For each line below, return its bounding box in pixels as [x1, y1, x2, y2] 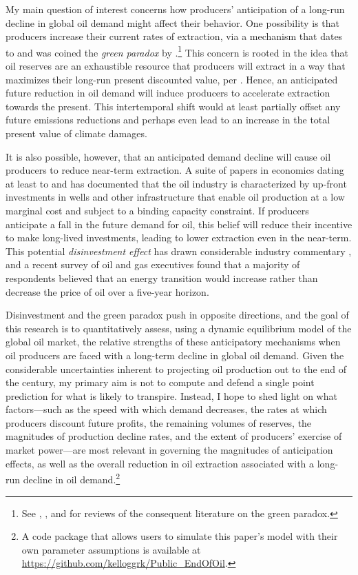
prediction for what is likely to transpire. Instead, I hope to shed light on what [6, 388, 337, 403]
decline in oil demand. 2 [23, 470, 120, 486]
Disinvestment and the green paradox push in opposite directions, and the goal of [6, 307, 349, 322]
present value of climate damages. [6, 126, 147, 140]
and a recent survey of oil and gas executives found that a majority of [6, 257, 300, 272]
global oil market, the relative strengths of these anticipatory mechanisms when [6, 334, 341, 349]
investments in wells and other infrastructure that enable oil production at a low [6, 190, 345, 204]
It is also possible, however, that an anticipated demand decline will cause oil [6, 149, 331, 163]
